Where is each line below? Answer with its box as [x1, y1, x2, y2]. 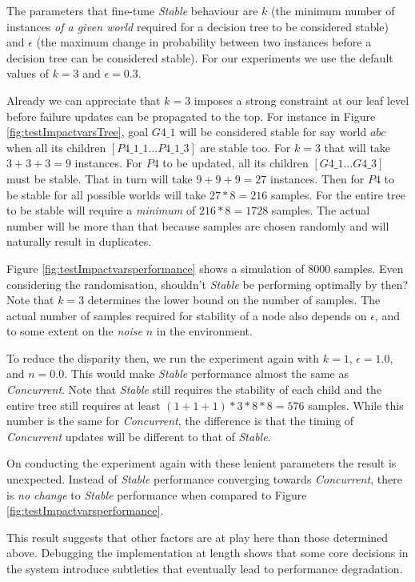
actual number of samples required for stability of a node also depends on [6, 307, 367, 323]
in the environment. [156, 323, 253, 339]
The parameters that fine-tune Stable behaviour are [6, 2, 258, 18]
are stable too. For [200, 138, 291, 155]
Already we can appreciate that [6, 91, 161, 108]
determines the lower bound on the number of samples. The [87, 291, 381, 308]
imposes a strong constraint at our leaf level [194, 91, 409, 108]
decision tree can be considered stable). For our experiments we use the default [6, 49, 393, 66]
